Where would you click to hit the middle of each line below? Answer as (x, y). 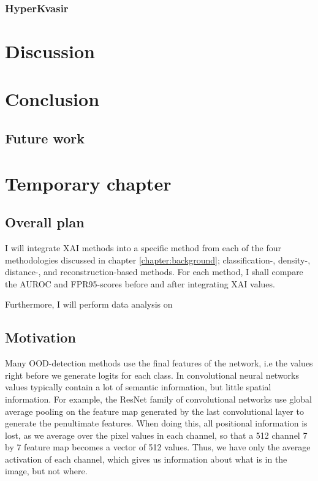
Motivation (40, 337)
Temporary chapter (88, 183)
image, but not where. (46, 471)
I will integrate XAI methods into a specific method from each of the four (143, 247)
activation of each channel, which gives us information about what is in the (146, 459)
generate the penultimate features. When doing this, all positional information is (156, 423)
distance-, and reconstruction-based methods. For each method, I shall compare (154, 272)
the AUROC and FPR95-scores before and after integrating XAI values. (140, 283)
